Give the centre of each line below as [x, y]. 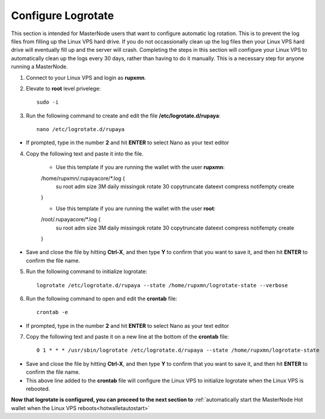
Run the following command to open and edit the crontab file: [102, 299]
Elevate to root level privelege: [64, 88]
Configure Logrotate [63, 15]
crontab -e [52, 312]
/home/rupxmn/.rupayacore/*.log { [83, 178]
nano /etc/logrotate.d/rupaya [81, 129]
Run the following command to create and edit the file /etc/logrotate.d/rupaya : [123, 116]
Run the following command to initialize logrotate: [86, 272]
